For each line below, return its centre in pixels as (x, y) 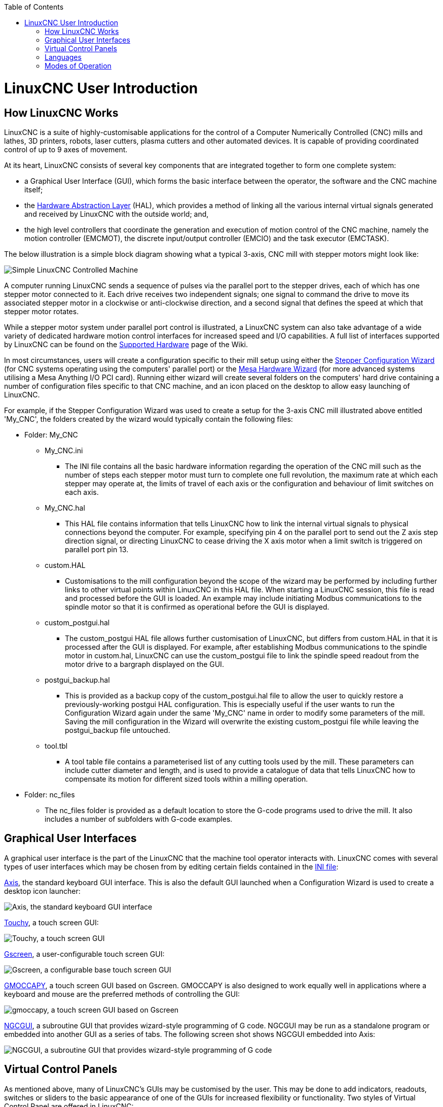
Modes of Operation (78, 66)
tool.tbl (56, 746)
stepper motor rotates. (42, 311)
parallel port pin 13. (97, 549)
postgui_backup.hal (77, 680)
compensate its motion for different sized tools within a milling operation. (187, 779)
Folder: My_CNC (51, 434)
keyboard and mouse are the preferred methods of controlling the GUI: (122, 994)
